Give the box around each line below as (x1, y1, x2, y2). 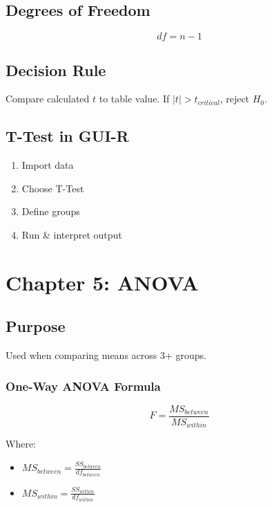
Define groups (21, 204, 80, 219)
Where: (6, 436, 36, 451)
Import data (21, 158, 74, 172)
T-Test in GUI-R (6, 125, 129, 147)
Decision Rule (6, 59, 106, 80)
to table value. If (99, 91, 170, 106)
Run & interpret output (21, 227, 122, 241)
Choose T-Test (21, 181, 84, 195)
